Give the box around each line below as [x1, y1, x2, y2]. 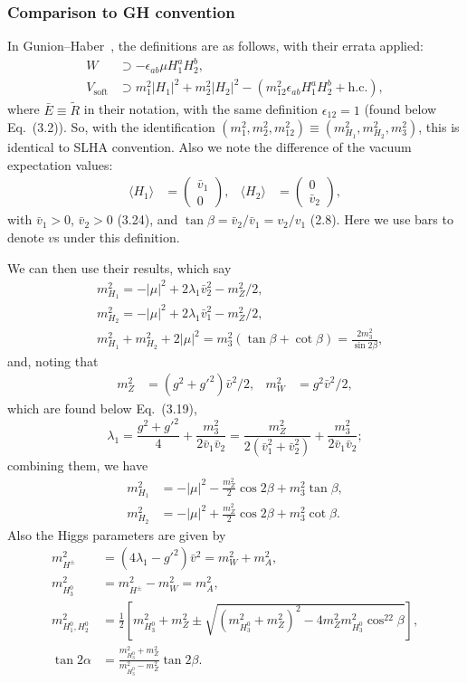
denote [7, 227, 44, 246]
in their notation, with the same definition [83, 100, 319, 119]
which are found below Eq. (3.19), [7, 399, 197, 418]
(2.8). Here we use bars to [310, 210, 453, 229]
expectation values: [7, 155, 113, 174]
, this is [418, 118, 460, 137]
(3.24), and [117, 210, 178, 229]
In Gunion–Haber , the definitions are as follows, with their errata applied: [7, 36, 424, 55]
